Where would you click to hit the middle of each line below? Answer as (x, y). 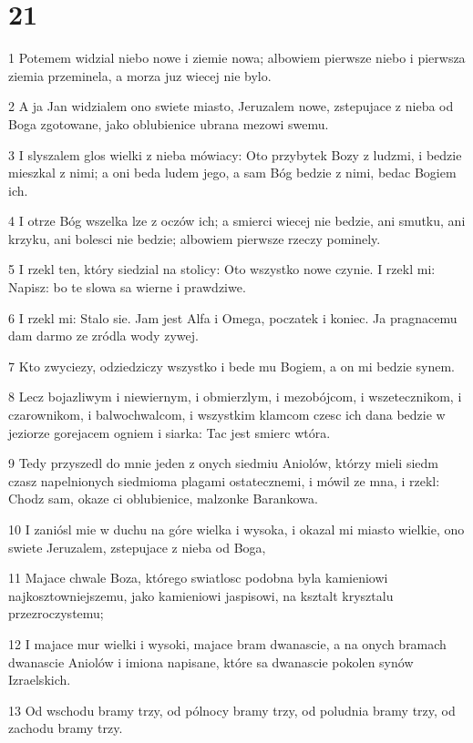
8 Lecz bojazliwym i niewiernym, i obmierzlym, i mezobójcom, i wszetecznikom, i (235, 397)
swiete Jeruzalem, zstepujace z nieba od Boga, (137, 547)
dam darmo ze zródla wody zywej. (103, 336)
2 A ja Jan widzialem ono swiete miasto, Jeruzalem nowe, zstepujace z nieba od (231, 106)
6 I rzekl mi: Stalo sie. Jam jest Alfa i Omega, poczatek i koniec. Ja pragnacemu (233, 317)
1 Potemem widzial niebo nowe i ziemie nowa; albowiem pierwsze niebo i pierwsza (237, 58)
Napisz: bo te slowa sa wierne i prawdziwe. (127, 287)
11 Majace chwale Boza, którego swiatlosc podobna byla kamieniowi (198, 578)
